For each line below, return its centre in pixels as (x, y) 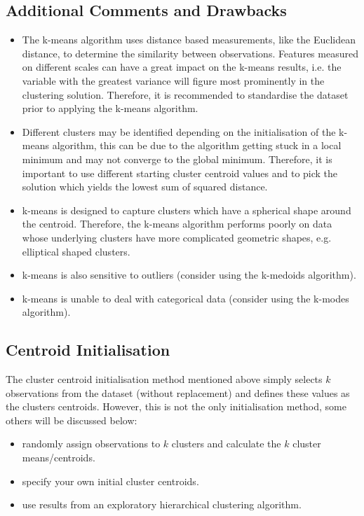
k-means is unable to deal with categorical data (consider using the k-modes (186, 298)
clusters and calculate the (226, 444)
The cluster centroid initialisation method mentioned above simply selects (164, 379)
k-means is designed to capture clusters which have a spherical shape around (187, 210)
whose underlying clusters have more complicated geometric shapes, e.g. (177, 237)
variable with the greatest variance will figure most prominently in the (173, 80)
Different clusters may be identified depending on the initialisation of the (179, 131)
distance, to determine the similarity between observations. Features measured (190, 53)
